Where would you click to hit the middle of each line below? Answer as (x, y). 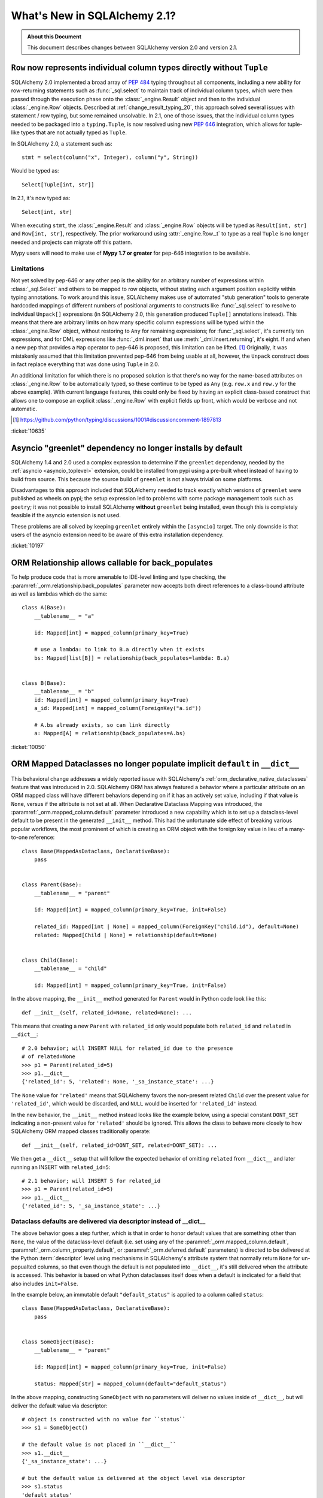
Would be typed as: (35, 171)
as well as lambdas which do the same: (59, 594)
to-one (19, 837)
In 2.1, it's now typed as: (41, 198)
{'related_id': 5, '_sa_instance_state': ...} (91, 1206)
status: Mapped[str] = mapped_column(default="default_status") (130, 1384)
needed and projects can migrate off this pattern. (72, 242)
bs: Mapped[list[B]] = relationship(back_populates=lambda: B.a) (132, 658)
